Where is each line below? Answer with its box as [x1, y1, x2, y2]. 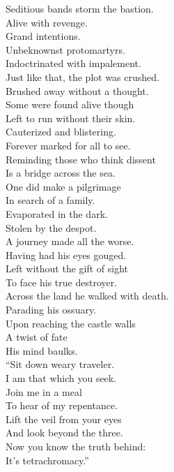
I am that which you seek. [6, 371, 117, 385]
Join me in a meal [6, 384, 82, 399]
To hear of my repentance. [6, 398, 118, 413]
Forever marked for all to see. [6, 138, 131, 152]
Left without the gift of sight [6, 261, 129, 276]
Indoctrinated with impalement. [6, 56, 141, 71]
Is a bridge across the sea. [6, 165, 116, 180]
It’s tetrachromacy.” [6, 452, 89, 467]
